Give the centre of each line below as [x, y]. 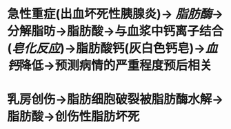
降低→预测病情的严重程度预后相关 [116, 66]
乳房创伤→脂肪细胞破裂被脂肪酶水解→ [115, 99]
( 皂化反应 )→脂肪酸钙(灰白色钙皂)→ [106, 48]
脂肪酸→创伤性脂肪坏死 [73, 117]
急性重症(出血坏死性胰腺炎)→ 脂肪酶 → [115, 14]
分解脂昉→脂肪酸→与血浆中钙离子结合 [115, 31]
